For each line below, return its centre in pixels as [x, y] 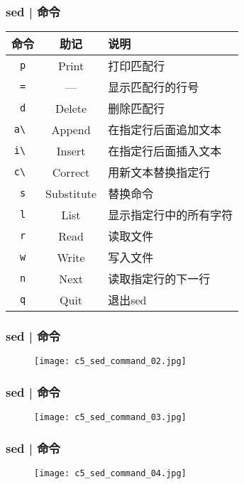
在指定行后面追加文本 [165, 130]
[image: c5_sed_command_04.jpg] [110, 474]
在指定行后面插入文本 [165, 151]
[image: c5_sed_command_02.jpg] [110, 362]
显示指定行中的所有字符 [171, 215]
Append [71, 129]
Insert [71, 150]
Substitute [71, 193]
